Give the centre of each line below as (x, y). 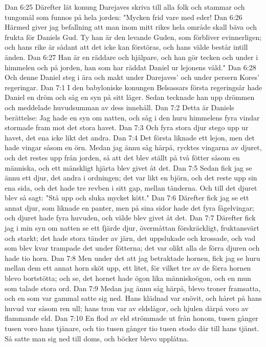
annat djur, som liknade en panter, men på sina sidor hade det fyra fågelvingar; (129, 207)
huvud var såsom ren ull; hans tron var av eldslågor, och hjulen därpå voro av (127, 308)
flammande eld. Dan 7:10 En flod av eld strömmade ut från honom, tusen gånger (131, 318)
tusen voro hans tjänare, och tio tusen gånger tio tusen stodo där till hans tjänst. (132, 328)
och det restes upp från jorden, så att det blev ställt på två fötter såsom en (122, 157)
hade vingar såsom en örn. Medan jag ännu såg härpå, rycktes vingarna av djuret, (133, 147)
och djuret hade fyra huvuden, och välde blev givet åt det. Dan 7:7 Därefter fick (130, 218)
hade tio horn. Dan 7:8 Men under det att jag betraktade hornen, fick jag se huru (132, 258)
